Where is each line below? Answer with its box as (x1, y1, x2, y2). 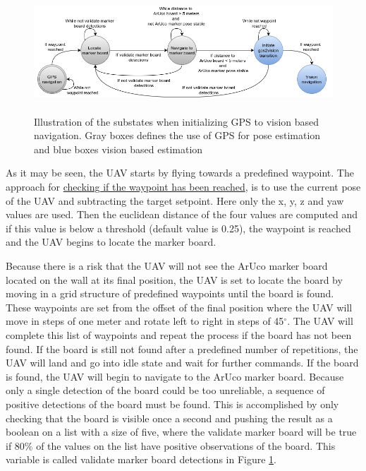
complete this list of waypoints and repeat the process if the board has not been (6, 327, 352, 342)
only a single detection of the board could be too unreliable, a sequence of (6, 383, 325, 398)
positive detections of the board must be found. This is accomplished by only (6, 396, 339, 411)
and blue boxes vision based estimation (34, 141, 203, 156)
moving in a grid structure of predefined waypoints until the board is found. (6, 286, 334, 301)
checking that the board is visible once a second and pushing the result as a (6, 410, 333, 425)
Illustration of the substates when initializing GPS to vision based (34, 114, 319, 129)
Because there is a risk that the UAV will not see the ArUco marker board (6, 258, 328, 273)
